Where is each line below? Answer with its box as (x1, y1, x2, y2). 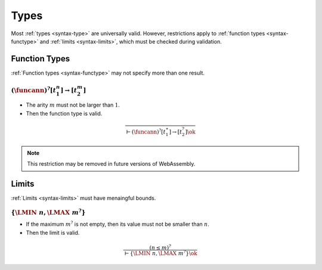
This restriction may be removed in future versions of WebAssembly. (27, 160, 196, 167)
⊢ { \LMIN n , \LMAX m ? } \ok (124, 249, 197, 257)
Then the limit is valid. (26, 229, 80, 236)
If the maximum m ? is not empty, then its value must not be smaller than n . (26, 220, 210, 228)
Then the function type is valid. (26, 110, 103, 117)
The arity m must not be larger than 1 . (26, 101, 120, 108)
